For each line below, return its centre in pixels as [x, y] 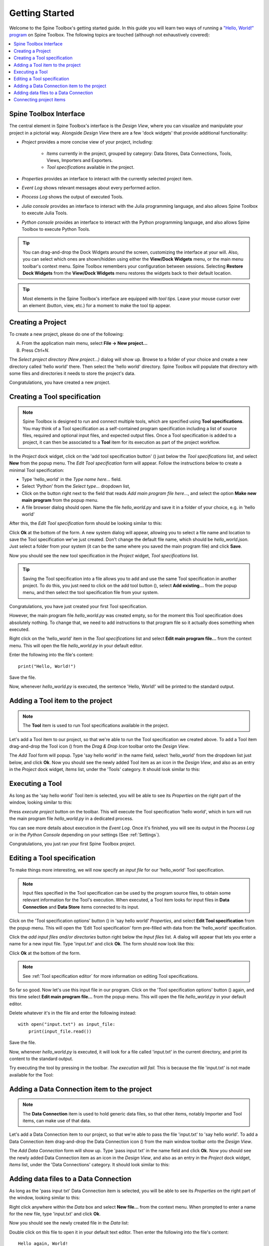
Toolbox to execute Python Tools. [56, 229]
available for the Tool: [31, 1075]
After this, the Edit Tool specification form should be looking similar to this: [86, 523]
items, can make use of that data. [57, 1121]
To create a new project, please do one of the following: [67, 334]
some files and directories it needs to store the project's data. [72, 373]
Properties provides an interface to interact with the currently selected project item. [107, 178]
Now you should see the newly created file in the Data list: [69, 1223]
